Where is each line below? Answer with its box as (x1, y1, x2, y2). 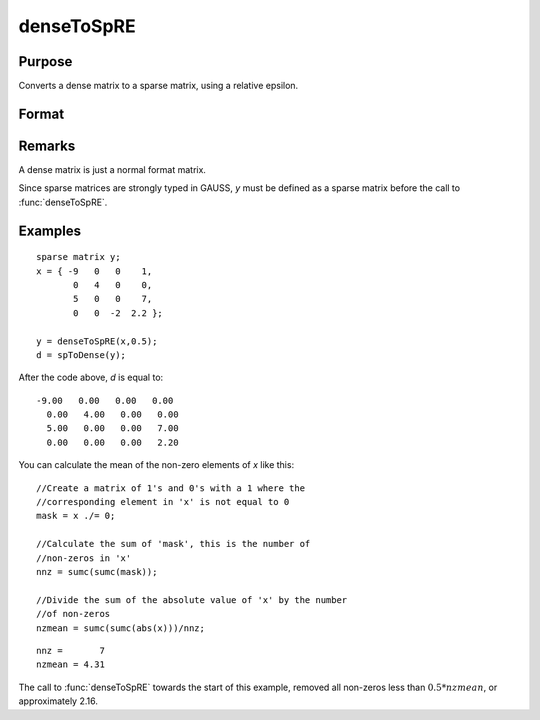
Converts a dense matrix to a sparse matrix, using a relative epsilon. (18, 80, 299, 92)
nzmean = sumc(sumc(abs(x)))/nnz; (36, 622, 205, 634)
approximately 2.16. (18, 695, 99, 707)
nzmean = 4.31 (36, 659, 105, 670)
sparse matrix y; (36, 251, 121, 263)
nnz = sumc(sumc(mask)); (36, 566, 158, 577)
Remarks (18, 137, 76, 154)
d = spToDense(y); (36, 349, 127, 360)
